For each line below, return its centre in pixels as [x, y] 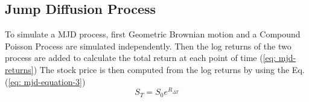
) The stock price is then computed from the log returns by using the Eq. [169, 69]
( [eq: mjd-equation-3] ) [45, 81]
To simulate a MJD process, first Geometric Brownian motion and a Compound [153, 34]
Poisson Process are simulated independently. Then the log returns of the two [148, 46]
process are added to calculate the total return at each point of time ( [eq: [141, 58]
